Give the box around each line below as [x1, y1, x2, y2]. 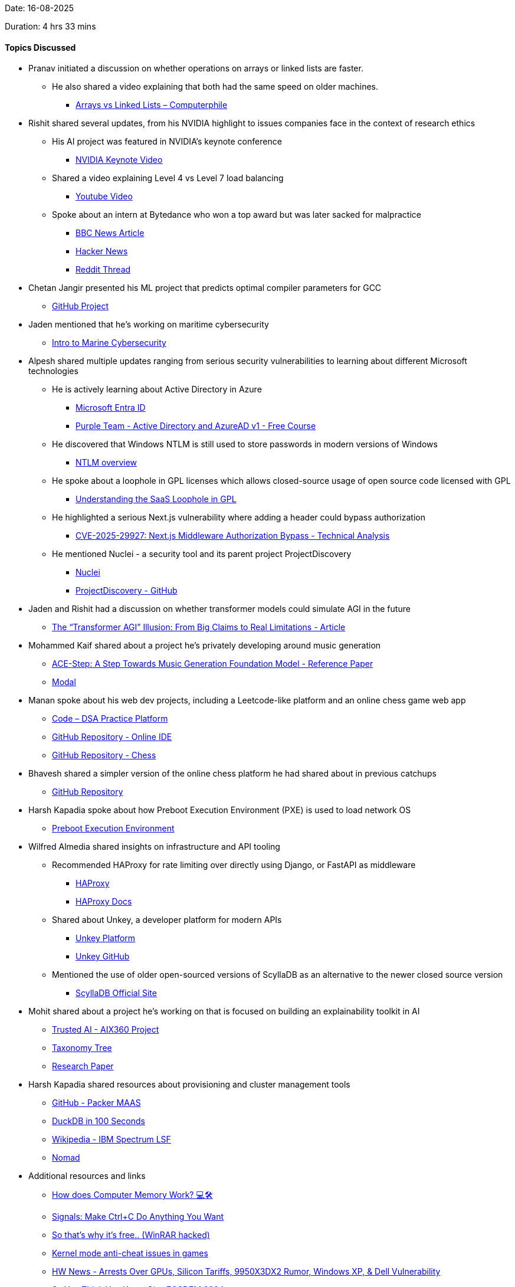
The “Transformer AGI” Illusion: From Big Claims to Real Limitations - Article [52, 622, 346, 633]
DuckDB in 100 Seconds [52, 1116, 145, 1126]
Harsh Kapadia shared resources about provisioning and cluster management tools [28, 1079, 350, 1090]
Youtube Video [76, 191, 133, 202]
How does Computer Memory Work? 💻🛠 [52, 1190, 213, 1200]
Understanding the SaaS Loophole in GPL [76, 494, 237, 505]
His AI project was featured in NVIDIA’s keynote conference [52, 136, 282, 147]
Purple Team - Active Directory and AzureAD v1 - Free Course [76, 421, 316, 431]
